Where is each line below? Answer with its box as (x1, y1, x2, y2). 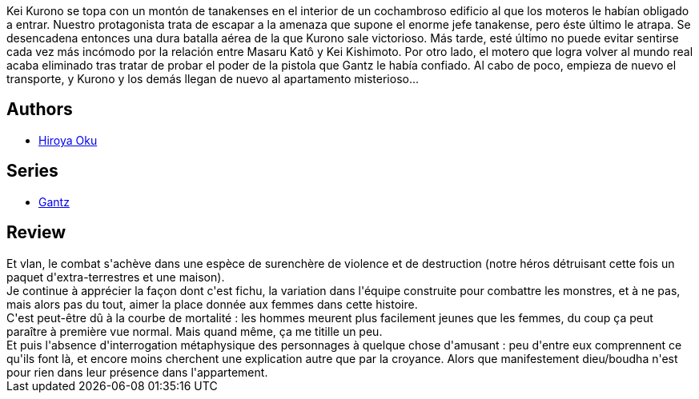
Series (6, 161, 58, 182)
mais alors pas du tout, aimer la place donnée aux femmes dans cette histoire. (6, 297, 418, 311)
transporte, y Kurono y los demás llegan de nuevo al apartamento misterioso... (6, 72, 420, 86)
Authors (6, 99, 73, 120)
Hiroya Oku (38, 133, 98, 147)
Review (6, 222, 66, 243)
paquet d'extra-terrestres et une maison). (6, 269, 225, 284)
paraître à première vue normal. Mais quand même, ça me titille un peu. (6, 324, 383, 338)
